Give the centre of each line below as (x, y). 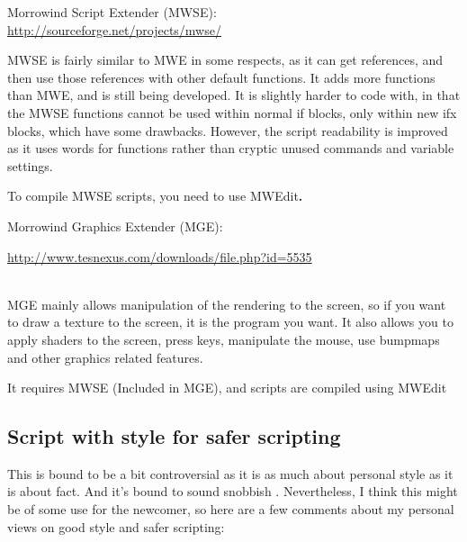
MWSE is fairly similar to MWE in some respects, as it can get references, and (225, 60)
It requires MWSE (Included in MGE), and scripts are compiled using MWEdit (227, 388)
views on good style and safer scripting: (116, 526)
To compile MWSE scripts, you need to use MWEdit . (155, 196)
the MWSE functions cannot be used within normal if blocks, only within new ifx (232, 112)
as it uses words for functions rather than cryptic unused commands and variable (231, 148)
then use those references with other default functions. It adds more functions (221, 77)
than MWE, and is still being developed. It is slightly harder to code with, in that (234, 95)
